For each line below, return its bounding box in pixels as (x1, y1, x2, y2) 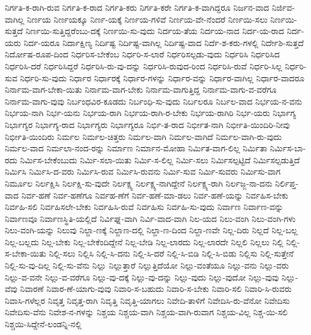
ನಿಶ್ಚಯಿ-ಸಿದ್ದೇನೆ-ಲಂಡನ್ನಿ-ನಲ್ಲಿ (5, 318, 82, 330)
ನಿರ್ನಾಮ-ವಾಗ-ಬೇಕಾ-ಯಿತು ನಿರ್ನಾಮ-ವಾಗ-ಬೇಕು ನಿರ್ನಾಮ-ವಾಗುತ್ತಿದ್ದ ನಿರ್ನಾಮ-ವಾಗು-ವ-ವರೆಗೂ (5, 83, 277, 96)
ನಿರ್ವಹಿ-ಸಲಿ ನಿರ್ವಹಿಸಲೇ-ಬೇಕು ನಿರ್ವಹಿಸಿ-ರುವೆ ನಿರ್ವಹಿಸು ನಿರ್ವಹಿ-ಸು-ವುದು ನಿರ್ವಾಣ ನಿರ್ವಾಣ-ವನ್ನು (5, 200, 283, 213)
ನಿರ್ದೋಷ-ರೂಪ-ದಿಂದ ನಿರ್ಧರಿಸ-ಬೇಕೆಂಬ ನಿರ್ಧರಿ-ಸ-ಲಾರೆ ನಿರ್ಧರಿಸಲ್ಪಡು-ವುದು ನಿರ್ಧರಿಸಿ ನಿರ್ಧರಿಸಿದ (5, 48, 280, 60)
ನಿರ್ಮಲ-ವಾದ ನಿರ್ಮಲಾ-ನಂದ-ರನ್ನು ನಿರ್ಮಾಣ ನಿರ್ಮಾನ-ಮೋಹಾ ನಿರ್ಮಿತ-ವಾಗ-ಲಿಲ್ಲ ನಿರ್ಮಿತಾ (5, 142, 267, 154)
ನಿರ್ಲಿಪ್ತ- (275, 176, 298, 189)
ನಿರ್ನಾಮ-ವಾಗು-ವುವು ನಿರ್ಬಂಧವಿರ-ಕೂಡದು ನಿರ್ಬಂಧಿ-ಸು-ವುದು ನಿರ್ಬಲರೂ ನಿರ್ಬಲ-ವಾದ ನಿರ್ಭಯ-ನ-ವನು (5, 95, 302, 107)
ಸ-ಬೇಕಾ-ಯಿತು (5, 247, 47, 260)
